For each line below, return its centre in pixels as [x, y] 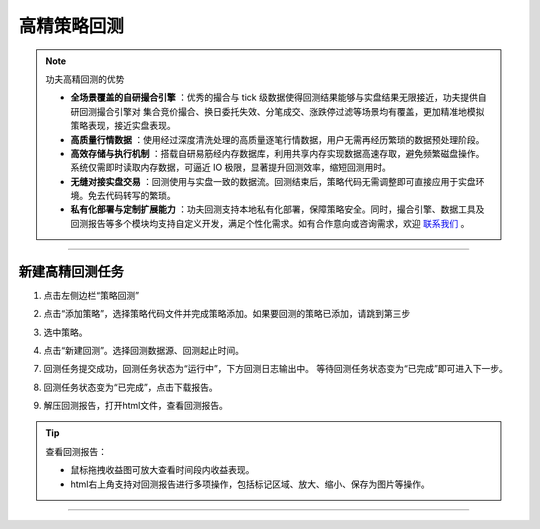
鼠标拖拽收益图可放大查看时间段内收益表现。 [162, 470]
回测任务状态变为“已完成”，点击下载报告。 [131, 387]
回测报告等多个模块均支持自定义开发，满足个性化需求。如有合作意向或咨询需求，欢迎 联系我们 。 [270, 223]
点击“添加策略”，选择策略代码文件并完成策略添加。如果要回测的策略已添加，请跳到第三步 [227, 314]
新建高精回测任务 [71, 271]
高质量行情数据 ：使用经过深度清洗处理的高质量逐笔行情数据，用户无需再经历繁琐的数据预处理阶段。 [277, 139]
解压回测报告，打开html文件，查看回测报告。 [136, 406]
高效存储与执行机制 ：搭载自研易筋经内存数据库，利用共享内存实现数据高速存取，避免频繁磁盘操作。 [277, 153]
